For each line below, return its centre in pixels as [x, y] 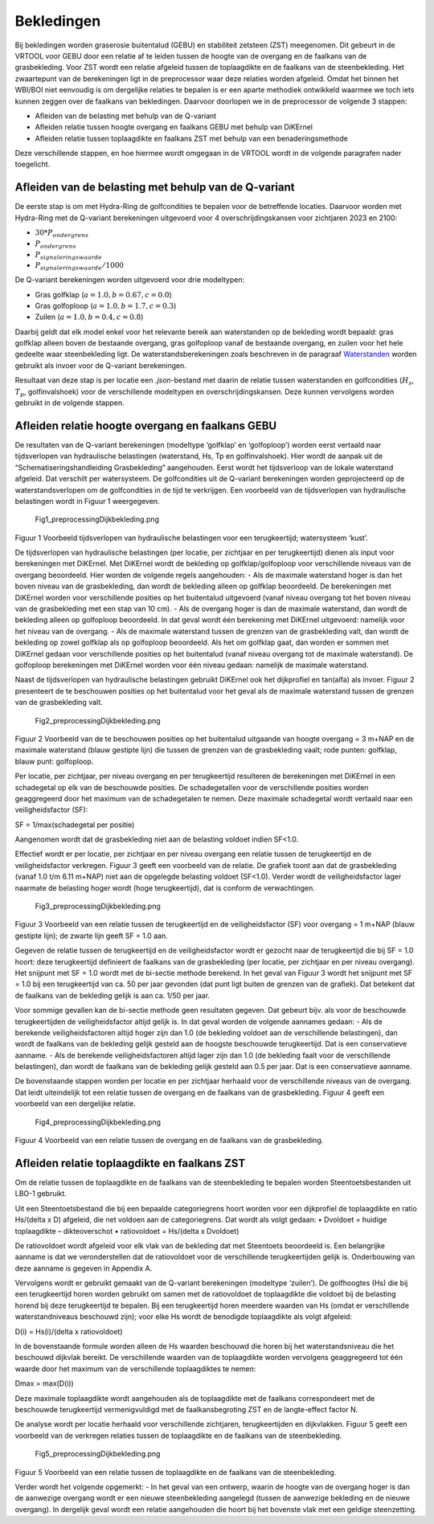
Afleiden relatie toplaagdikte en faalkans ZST [130, 1163]
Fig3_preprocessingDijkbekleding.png [98, 906]
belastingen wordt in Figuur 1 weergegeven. [87, 501]
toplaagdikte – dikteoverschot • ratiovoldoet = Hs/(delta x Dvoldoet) [127, 1231]
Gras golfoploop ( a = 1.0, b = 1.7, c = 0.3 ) [106, 305]
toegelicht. [33, 164]
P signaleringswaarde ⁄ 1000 [80, 267]
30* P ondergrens [62, 234]
